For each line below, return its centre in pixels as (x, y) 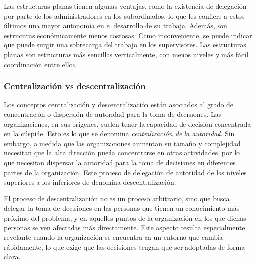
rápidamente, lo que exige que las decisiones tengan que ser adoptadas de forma (125, 246)
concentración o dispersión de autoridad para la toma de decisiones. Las (113, 114)
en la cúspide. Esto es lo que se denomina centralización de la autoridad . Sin (119, 133)
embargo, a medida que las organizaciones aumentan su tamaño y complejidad (122, 143)
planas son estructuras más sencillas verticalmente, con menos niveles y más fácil (126, 54)
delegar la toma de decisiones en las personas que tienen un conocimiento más (122, 208)
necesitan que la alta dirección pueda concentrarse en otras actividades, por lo (122, 153)
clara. (12, 256)
